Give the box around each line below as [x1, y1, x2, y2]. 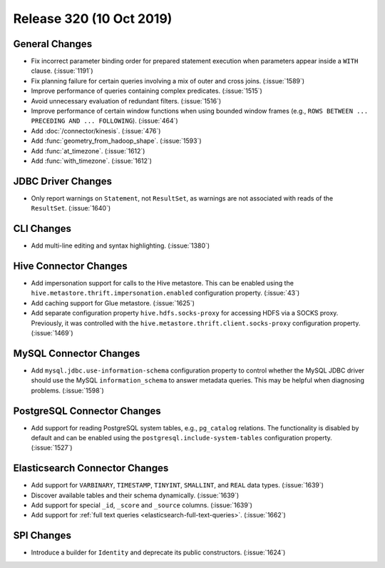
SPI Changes [13, 529, 71, 542]
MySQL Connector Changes [13, 347, 140, 360]
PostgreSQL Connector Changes [13, 405, 162, 417]
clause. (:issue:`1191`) [31, 66, 93, 75]
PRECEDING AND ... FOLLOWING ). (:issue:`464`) [31, 116, 178, 125]
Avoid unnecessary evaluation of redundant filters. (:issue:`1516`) [31, 96, 222, 105]
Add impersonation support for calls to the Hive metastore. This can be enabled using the [31, 279, 294, 288]
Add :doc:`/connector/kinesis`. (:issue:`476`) [31, 126, 161, 135]
